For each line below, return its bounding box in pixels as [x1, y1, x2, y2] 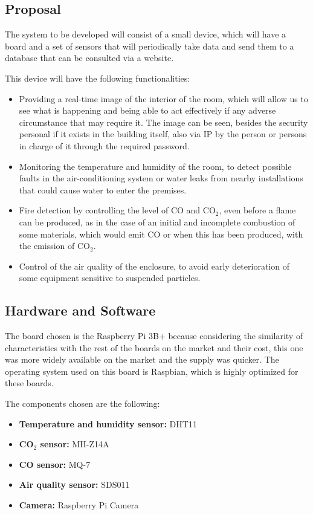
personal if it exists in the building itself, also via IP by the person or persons [19, 128, 307, 140]
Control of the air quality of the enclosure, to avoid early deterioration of [19, 259, 289, 272]
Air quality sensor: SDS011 [19, 478, 130, 491]
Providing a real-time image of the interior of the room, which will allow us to [19, 92, 308, 105]
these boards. [5, 377, 54, 389]
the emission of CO [19, 239, 90, 252]
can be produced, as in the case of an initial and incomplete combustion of [19, 215, 295, 228]
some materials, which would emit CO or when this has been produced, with [19, 227, 303, 240]
